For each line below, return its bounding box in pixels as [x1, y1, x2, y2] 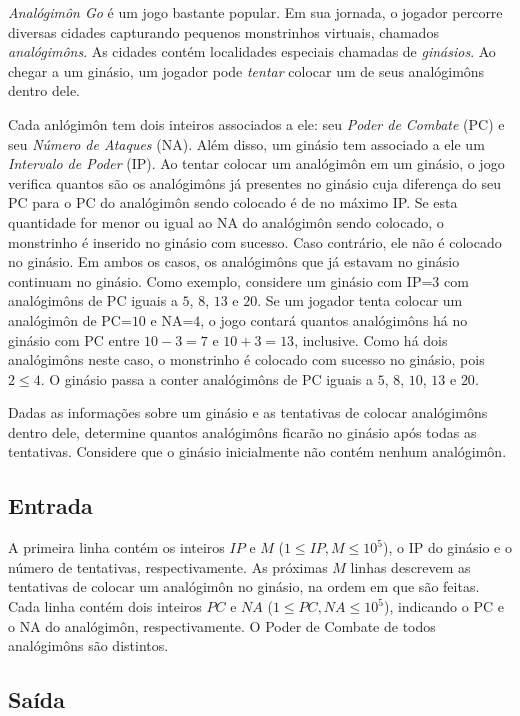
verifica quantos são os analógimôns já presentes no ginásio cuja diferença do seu [8, 172, 502, 193]
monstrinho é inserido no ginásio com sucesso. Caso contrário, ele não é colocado [8, 231, 502, 252]
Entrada [8, 490, 93, 521]
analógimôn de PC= [8, 309, 132, 330]
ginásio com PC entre [8, 329, 140, 350]
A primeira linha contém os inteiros [8, 537, 225, 558]
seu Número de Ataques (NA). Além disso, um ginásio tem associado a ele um [8, 133, 485, 154]
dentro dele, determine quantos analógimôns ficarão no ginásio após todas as [8, 421, 477, 442]
